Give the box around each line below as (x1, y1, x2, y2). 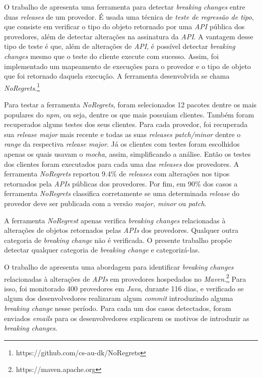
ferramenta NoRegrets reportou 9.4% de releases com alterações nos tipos (4, 168, 230, 179)
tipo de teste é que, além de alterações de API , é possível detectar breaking (4, 41, 235, 51)
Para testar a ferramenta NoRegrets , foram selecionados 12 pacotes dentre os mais (4, 99, 257, 109)
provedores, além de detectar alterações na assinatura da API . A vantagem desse (4, 31, 253, 41)
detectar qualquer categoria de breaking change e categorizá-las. (4, 244, 200, 255)
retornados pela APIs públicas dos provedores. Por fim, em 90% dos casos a (4, 178, 238, 188)
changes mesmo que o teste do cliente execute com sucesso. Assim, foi (4, 50, 219, 61)
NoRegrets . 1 (4, 81, 40, 93)
